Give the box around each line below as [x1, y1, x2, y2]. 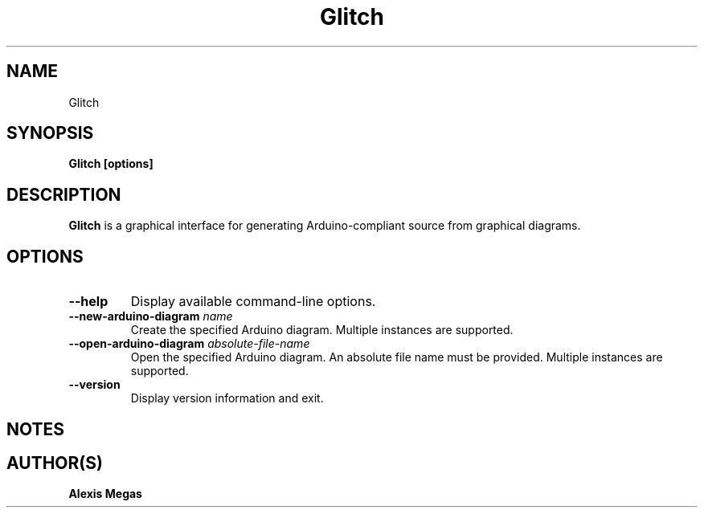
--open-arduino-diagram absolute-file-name [68, 337, 310, 351]
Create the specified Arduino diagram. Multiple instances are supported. [130, 323, 514, 337]
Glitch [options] [68, 157, 153, 171]
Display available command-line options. [130, 293, 376, 310]
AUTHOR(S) [6, 452, 103, 473]
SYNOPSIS [6, 123, 94, 144]
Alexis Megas [68, 487, 142, 501]
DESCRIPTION [6, 184, 121, 205]
